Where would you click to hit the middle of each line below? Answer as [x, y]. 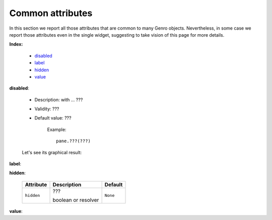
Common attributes [51, 13]
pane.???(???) [73, 141]
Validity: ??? [47, 109]
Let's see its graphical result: [52, 152]
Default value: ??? [53, 118]
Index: [16, 44]
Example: [57, 129]
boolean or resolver [76, 200]
